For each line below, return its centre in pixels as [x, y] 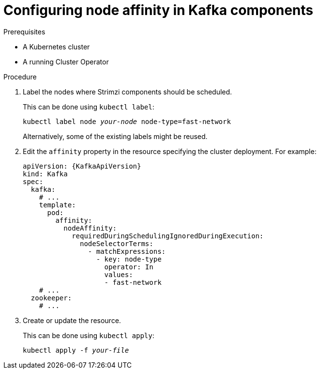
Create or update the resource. [72, 320]
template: [57, 205]
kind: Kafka [45, 174]
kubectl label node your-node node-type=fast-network [127, 121]
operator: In [129, 267]
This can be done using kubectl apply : [89, 335]
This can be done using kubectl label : [89, 107]
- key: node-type [129, 259]
